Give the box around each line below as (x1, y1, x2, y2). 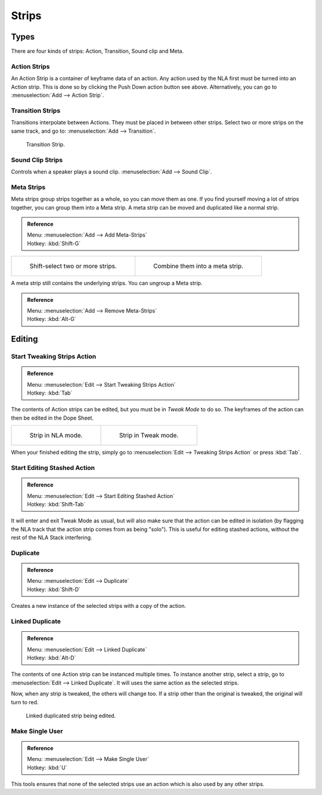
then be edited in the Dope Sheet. (11, 414, 94, 421)
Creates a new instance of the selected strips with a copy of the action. (11, 603, 186, 610)
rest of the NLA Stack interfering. (11, 534, 92, 541)
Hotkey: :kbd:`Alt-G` (27, 316, 76, 323)
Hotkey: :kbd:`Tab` (27, 389, 73, 397)
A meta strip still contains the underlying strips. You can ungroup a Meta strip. (11, 280, 203, 287)
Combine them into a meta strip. (153, 262, 244, 270)
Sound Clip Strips (11, 155, 63, 164)
